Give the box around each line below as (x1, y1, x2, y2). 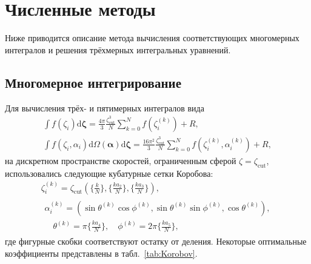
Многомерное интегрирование (5, 73, 181, 91)
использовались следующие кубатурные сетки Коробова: (5, 167, 213, 179)
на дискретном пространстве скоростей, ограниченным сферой (5, 154, 236, 167)
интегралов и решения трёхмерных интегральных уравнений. (5, 43, 231, 56)
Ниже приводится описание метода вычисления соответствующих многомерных (5, 31, 299, 44)
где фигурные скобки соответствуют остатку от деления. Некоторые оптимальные (5, 235, 307, 248)
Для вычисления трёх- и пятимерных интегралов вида (5, 101, 204, 114)
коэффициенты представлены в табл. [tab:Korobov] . (5, 246, 198, 259)
